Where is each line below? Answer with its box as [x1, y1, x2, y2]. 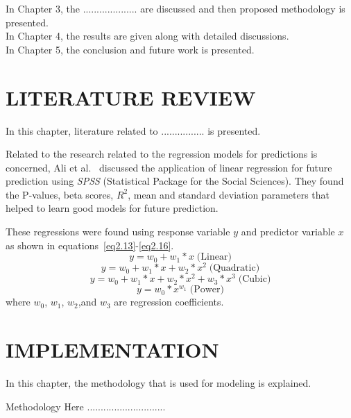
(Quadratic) [209, 263, 260, 274]
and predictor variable [241, 224, 335, 239]
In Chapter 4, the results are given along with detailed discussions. [6, 28, 289, 43]
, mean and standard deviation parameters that [128, 187, 330, 201]
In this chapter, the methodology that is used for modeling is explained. [6, 376, 311, 390]
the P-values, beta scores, [6, 187, 114, 201]
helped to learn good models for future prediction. [6, 201, 219, 215]
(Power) [189, 285, 224, 295]
